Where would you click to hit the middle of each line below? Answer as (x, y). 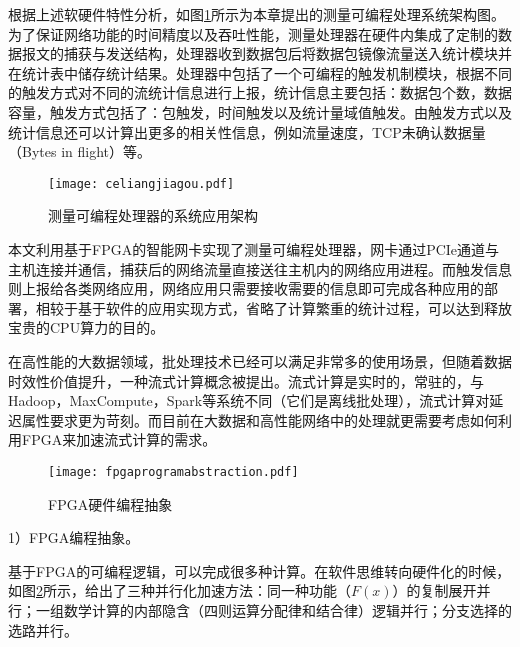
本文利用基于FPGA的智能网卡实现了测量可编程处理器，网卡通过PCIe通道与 (254, 249)
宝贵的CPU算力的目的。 (86, 327)
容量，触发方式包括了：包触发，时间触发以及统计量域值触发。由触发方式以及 (260, 111)
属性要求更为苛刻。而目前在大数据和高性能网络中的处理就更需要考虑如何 (259, 419)
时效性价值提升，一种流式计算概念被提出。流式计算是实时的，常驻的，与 (246, 380)
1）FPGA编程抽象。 (74, 537)
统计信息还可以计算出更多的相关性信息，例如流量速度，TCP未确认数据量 (247, 131)
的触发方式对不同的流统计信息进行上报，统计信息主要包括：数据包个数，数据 (260, 92)
